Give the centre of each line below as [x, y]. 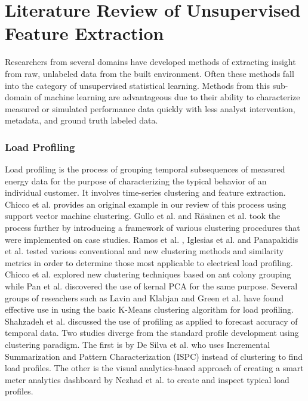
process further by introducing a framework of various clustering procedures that [153, 228]
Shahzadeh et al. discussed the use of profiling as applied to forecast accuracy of [151, 321]
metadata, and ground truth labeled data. [81, 120]
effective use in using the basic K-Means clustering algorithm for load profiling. [149, 309]
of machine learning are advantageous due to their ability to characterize [167, 97]
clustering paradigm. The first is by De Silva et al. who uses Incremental [138, 344]
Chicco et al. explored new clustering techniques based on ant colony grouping [148, 274]
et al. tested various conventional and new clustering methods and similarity [144, 251]
